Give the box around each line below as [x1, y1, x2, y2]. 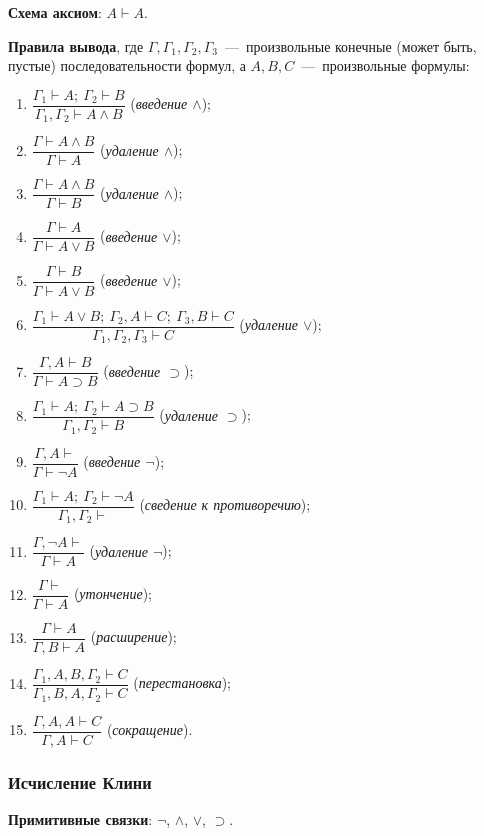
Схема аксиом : [8, 2, 102, 22]
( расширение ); [90, 626, 177, 647]
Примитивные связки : [8, 809, 153, 830]
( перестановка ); [133, 672, 232, 693]
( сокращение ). [106, 719, 193, 740]
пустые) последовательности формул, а [8, 55, 246, 76]
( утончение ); [73, 583, 153, 604]
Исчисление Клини [8, 769, 152, 794]
